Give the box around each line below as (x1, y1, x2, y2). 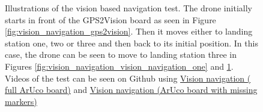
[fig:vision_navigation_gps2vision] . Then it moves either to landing (5, 25, 253, 38)
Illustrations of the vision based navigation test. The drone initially (5, 2, 252, 14)
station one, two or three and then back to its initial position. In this (5, 36, 258, 49)
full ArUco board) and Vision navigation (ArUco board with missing (5, 83, 258, 96)
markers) (5, 95, 37, 107)
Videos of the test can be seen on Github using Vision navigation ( (5, 71, 251, 84)
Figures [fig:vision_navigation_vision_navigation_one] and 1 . (5, 60, 234, 72)
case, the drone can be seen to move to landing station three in (5, 48, 237, 61)
